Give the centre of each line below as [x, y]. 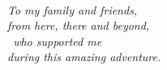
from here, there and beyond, [79, 25]
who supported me [58, 41]
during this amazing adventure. [84, 57]
